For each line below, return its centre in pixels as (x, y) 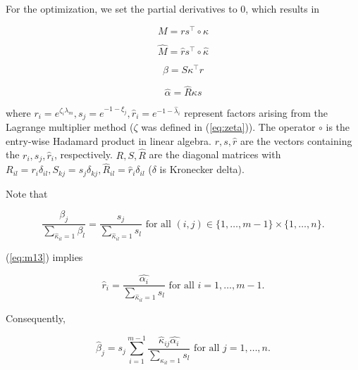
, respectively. (83, 154)
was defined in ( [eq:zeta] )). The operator (228, 127)
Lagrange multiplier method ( (70, 127)
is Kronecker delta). (202, 169)
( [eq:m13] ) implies (44, 256)
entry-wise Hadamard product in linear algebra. (109, 140)
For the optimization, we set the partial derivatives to (122, 8)
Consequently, (36, 318)
